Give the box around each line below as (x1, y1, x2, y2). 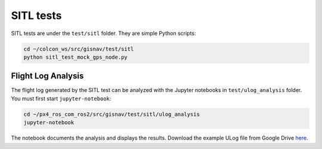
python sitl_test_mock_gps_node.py (23, 53, 128, 61)
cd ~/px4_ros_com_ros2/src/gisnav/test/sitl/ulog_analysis (23, 110, 200, 118)
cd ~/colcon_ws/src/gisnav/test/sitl (23, 45, 134, 52)
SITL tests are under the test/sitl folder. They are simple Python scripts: (11, 30, 196, 37)
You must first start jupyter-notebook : (11, 95, 112, 102)
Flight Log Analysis (11, 71, 84, 81)
